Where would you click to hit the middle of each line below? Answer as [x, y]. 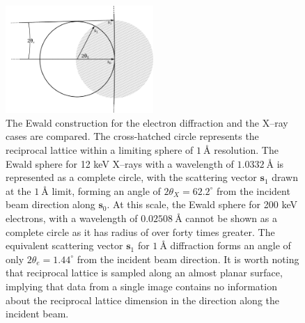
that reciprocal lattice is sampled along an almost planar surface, [144, 273]
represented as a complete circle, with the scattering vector [131, 177]
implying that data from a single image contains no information [141, 286]
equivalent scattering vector [64, 245]
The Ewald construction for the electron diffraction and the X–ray [147, 122]
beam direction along [50, 204]
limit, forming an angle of [106, 190]
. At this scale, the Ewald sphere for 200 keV [202, 204]
